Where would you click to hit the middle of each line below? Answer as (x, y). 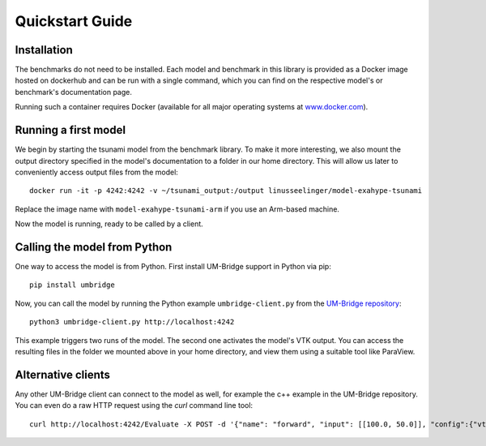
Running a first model (70, 130)
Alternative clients (63, 374)
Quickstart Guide (74, 21)
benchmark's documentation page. (74, 92)
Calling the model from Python (94, 247)
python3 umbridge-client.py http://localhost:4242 (132, 322)
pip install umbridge (72, 285)
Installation (44, 50)
